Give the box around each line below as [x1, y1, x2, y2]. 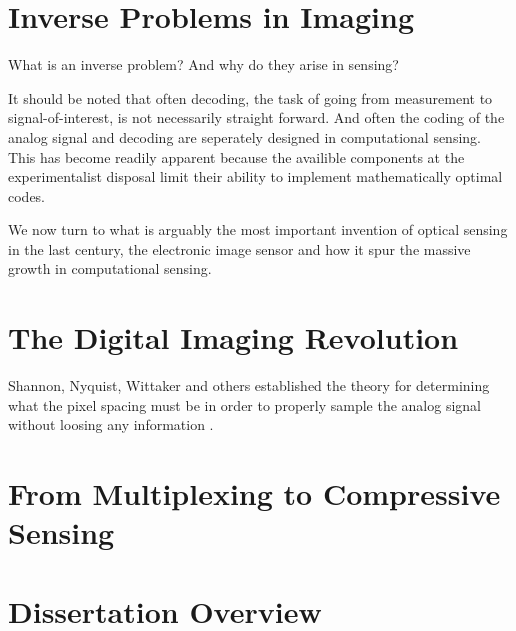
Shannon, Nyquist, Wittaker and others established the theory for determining [8, 375, 490, 396]
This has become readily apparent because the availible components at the [8, 146, 465, 167]
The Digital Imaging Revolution [8, 317, 459, 358]
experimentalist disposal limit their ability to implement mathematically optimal [8, 166, 503, 187]
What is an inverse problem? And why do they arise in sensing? [8, 54, 399, 75]
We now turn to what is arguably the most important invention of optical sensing [8, 219, 508, 240]
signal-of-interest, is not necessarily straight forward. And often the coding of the [8, 107, 505, 128]
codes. [8, 185, 46, 206]
